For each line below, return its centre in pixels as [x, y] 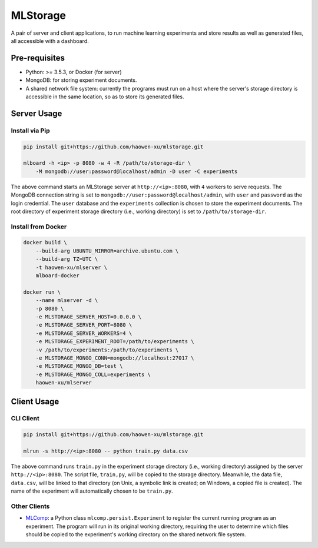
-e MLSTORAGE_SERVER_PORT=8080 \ [84, 325]
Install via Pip [30, 131]
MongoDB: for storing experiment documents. [81, 80]
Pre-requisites [38, 58]
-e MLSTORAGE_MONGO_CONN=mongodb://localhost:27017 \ [115, 358]
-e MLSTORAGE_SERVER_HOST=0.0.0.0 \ [88, 317]
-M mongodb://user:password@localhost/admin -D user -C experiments [137, 171]
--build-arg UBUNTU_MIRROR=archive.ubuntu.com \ [107, 251]
